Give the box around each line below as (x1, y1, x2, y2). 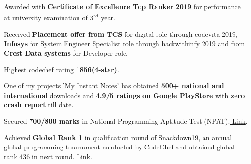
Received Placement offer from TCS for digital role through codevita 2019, (4, 29, 237, 39)
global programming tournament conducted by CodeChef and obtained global (4, 142, 235, 152)
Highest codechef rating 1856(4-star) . (4, 64, 119, 74)
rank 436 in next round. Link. (4, 151, 92, 161)
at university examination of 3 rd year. (4, 11, 115, 23)
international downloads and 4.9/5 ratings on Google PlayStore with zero (4, 90, 245, 100)
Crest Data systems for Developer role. (4, 48, 128, 58)
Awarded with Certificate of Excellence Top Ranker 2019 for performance (4, 1, 241, 11)
